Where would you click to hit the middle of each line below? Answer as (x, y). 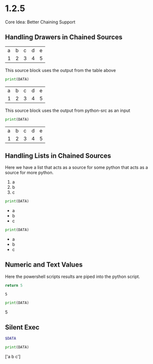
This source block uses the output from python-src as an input (68, 110)
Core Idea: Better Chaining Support (40, 22)
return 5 (14, 285)
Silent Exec (22, 327)
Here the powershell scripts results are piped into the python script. (73, 276)
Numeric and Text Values (44, 265)
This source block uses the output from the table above (60, 70)
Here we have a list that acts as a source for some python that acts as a (76, 167)
